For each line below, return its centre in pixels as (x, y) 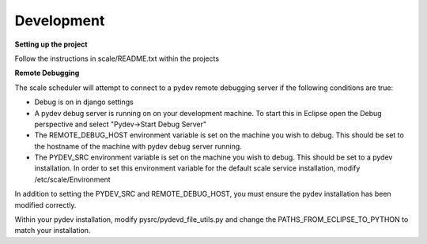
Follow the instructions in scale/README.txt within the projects (117, 58)
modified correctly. (45, 205)
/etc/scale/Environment (72, 179)
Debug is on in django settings (84, 102)
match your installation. (53, 231)
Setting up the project (51, 44)
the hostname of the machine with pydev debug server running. (138, 146)
